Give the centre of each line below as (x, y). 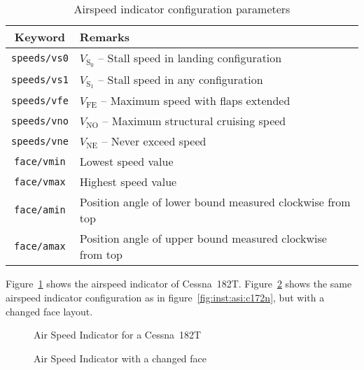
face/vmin (40, 161)
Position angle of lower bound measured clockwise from (215, 202)
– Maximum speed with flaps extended (196, 101)
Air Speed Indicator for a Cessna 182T (118, 335)
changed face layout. (49, 311)
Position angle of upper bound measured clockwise (203, 239)
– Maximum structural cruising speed (194, 121)
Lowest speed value (126, 162)
